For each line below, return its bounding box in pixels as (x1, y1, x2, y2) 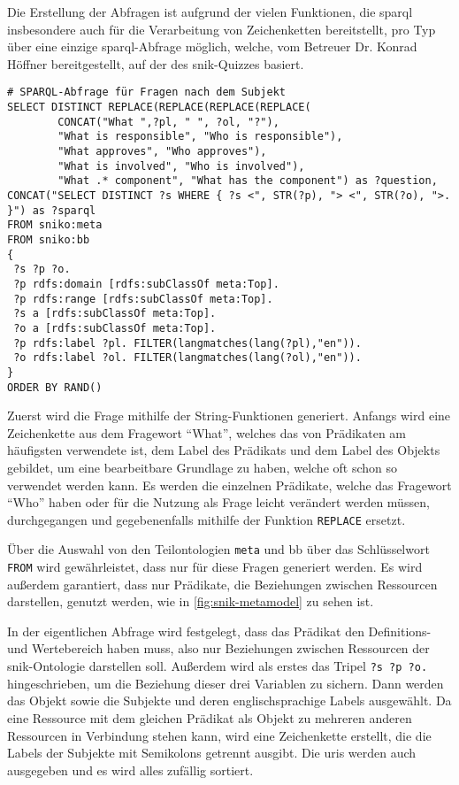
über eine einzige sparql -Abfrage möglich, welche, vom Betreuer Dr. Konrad (7, 37, 417, 56)
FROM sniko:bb (7, 233, 90, 246)
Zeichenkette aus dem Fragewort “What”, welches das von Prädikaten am (7, 423, 407, 442)
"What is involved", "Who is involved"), (57, 159, 305, 173)
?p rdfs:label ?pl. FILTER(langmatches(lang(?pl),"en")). (13, 336, 362, 350)
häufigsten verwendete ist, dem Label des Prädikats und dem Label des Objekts (7, 441, 440, 459)
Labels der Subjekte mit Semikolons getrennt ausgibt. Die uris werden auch (7, 743, 417, 762)
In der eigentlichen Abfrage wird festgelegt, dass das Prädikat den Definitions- (7, 621, 432, 640)
